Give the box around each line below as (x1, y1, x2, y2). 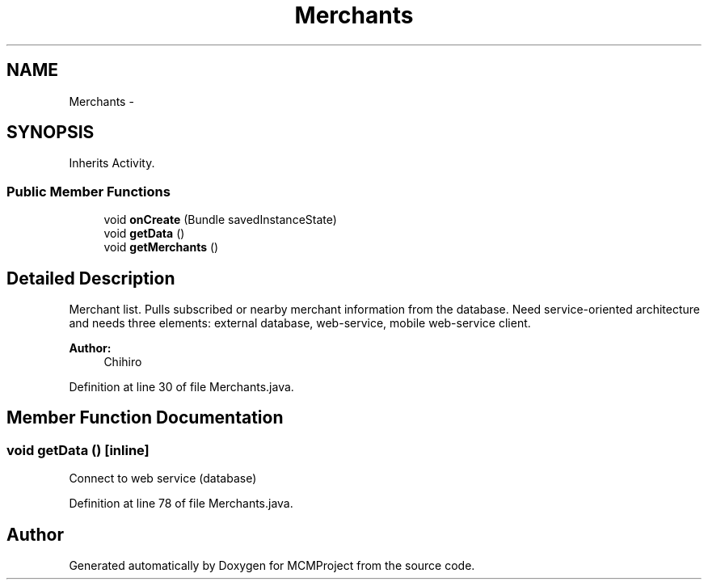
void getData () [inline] (6, 441, 150, 458)
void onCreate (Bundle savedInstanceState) (103, 213, 337, 227)
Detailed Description (6, 268, 175, 289)
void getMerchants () (103, 240, 219, 255)
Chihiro (103, 355, 142, 369)
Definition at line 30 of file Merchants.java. (69, 380, 294, 394)
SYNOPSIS (6, 122, 95, 143)
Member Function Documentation (6, 407, 284, 428)
